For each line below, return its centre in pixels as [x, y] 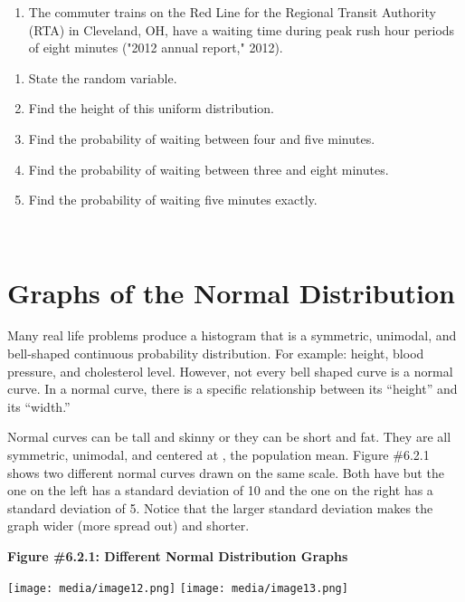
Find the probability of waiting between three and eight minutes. [209, 169]
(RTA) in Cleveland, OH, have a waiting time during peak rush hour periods [242, 29]
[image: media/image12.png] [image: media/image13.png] [178, 588]
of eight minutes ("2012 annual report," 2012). [156, 48]
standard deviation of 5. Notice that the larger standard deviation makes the [220, 507]
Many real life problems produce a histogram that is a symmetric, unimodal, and [232, 335]
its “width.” [39, 406]
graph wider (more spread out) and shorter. [128, 526]
